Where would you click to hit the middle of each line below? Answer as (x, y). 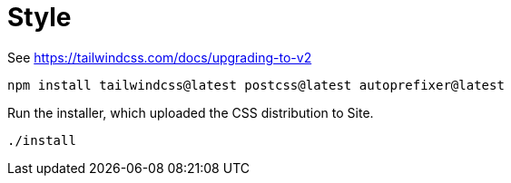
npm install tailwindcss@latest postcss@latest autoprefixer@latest (256, 85)
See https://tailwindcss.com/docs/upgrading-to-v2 (160, 57)
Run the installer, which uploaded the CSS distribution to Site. (191, 112)
